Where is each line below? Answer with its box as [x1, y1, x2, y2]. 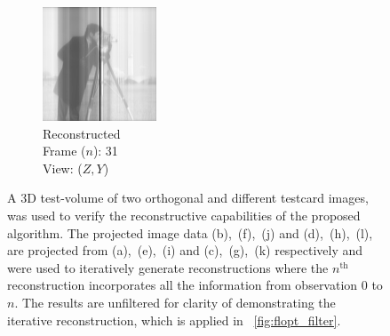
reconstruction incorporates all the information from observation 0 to [7, 276, 383, 294]
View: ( [43, 158, 83, 177]
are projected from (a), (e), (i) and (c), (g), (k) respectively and [7, 241, 363, 260]
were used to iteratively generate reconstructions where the [7, 258, 329, 276]
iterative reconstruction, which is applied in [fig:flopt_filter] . [7, 310, 341, 329]
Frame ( [43, 141, 86, 160]
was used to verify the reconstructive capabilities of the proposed [7, 205, 361, 224]
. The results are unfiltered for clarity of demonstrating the [14, 292, 336, 311]
